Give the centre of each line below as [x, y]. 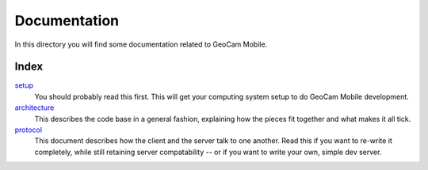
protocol [29, 130]
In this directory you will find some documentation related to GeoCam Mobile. [141, 44]
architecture [34, 108]
